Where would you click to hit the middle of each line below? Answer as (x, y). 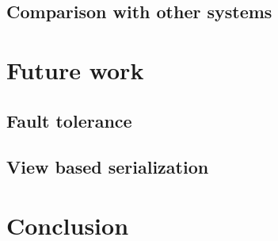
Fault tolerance (69, 120)
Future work (75, 69)
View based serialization (108, 167)
